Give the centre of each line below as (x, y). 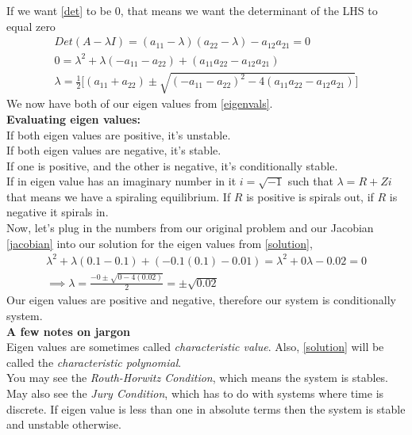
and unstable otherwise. (64, 424)
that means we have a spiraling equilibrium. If (119, 196)
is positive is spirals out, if (310, 196)
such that (310, 181)
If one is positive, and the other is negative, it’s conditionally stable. (172, 165)
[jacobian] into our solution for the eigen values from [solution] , (160, 243)
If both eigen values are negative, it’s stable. (114, 150)
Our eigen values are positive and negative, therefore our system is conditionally (201, 300)
